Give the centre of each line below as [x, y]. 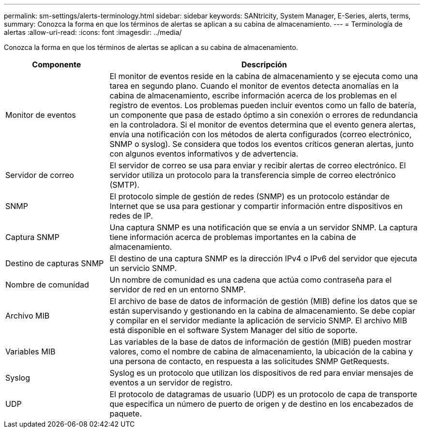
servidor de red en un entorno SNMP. [178, 289]
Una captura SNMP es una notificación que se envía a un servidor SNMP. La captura [264, 227]
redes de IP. [131, 216]
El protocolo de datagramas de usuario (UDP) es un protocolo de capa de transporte [263, 394]
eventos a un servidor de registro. [171, 383]
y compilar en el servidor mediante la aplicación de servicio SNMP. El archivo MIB [258, 320]
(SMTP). [125, 185]
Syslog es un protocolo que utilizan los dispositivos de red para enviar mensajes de [261, 373]
